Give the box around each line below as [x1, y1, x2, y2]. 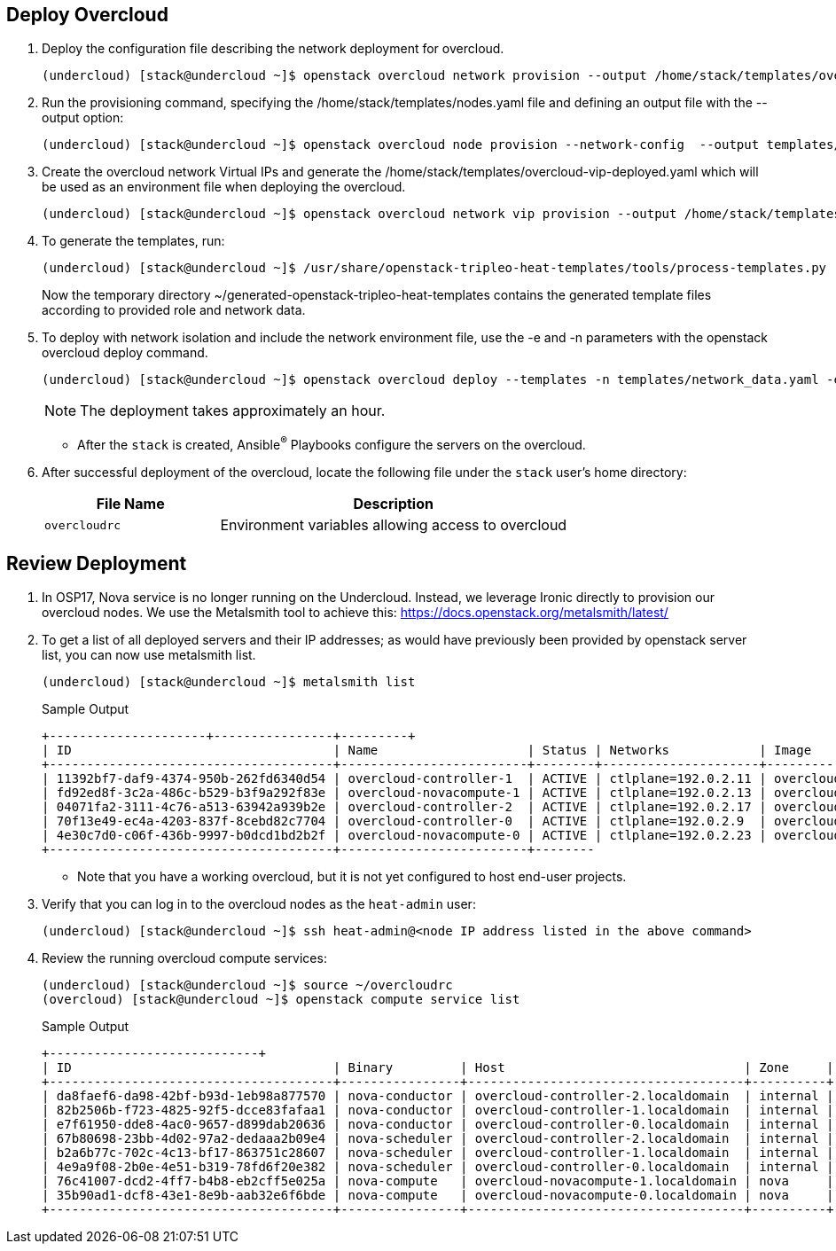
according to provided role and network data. [42, 302, 306, 318]
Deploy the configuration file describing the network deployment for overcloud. [42, 41, 504, 57]
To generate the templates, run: [42, 233, 225, 249]
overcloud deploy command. [42, 345, 208, 361]
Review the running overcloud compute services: [42, 950, 327, 966]
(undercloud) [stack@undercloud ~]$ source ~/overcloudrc [42, 977, 453, 992]
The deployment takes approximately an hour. [80, 402, 386, 420]
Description [353, 495, 434, 513]
